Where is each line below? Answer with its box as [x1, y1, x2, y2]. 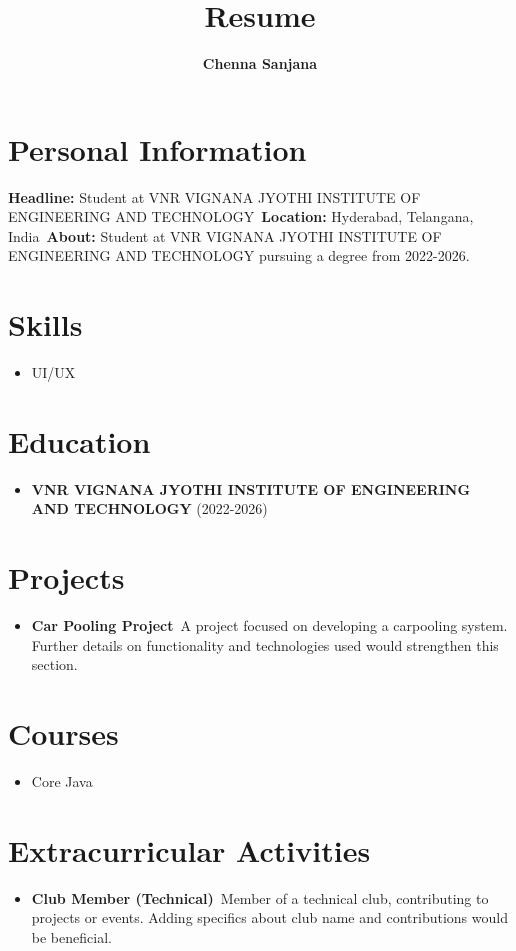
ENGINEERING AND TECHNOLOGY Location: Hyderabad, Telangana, [8, 206, 474, 227]
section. [31, 654, 78, 675]
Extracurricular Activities [8, 829, 371, 870]
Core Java [31, 771, 93, 792]
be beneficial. [31, 927, 112, 947]
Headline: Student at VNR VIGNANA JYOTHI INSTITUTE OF [8, 186, 421, 207]
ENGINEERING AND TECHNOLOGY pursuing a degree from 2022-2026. [8, 245, 470, 266]
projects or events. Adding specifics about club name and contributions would [31, 907, 508, 928]
